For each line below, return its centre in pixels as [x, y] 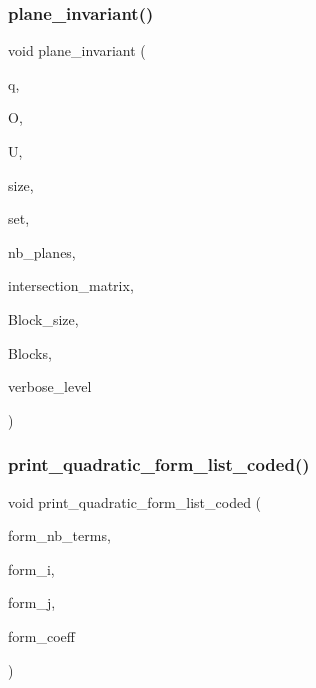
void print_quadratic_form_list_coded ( [135, 501]
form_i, [31, 568]
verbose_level [50, 386]
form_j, [32, 602]
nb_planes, [42, 251]
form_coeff [41, 635]
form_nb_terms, [59, 535]
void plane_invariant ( [77, 50]
